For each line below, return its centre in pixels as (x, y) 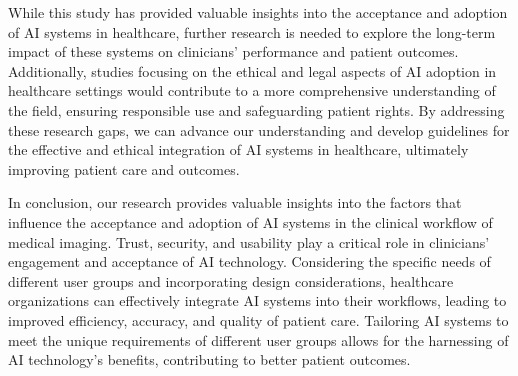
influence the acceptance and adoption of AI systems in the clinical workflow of (250, 221)
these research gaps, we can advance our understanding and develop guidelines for (259, 129)
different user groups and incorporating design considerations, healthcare (231, 280)
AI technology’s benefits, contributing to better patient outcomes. (209, 359)
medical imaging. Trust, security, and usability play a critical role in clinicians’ (249, 241)
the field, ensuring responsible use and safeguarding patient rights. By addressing (256, 109)
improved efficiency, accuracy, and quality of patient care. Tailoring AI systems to (258, 319)
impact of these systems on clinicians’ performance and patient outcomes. (233, 51)
